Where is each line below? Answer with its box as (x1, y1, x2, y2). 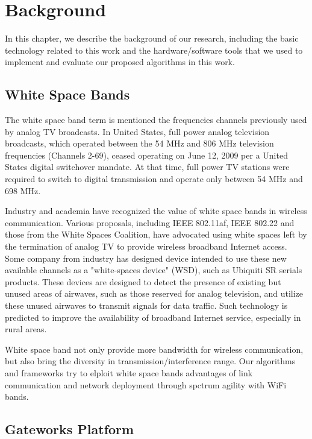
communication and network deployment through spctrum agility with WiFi (5, 378, 287, 391)
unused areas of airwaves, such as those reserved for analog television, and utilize (5, 287, 304, 300)
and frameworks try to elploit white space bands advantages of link (5, 366, 253, 379)
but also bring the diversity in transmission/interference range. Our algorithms (5, 355, 296, 367)
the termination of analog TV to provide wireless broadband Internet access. (5, 240, 287, 253)
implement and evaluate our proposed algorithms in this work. (5, 55, 235, 68)
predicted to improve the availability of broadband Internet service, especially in (5, 311, 301, 323)
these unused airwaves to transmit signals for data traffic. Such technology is (5, 299, 288, 312)
